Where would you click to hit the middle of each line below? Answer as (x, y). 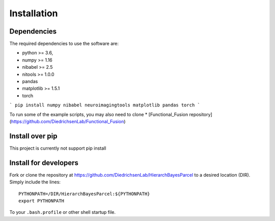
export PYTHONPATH (42, 201)
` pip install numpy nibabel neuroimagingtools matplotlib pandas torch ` (105, 105)
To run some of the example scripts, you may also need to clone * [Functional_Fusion (99, 114)
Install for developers (44, 163)
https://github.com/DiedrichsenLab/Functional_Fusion (67, 121)
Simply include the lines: (35, 182)
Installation (34, 13)
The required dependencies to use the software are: (64, 44)
